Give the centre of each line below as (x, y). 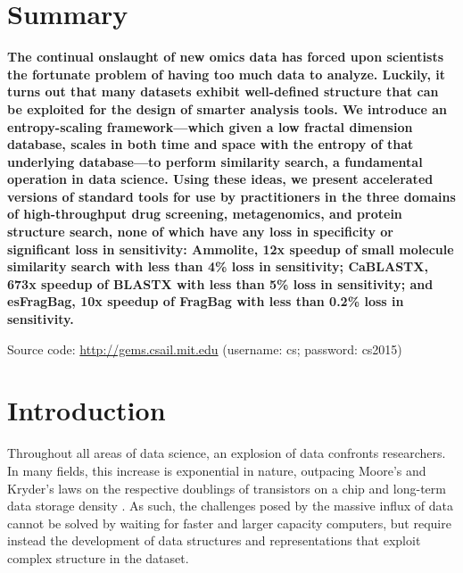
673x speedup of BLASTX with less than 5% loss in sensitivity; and (220, 283)
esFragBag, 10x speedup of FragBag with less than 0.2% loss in (206, 301)
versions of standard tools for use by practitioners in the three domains (231, 196)
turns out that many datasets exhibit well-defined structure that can (223, 91)
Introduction (87, 410)
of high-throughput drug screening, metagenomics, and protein (205, 214)
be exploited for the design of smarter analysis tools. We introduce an (227, 108)
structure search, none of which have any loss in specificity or (201, 232)
